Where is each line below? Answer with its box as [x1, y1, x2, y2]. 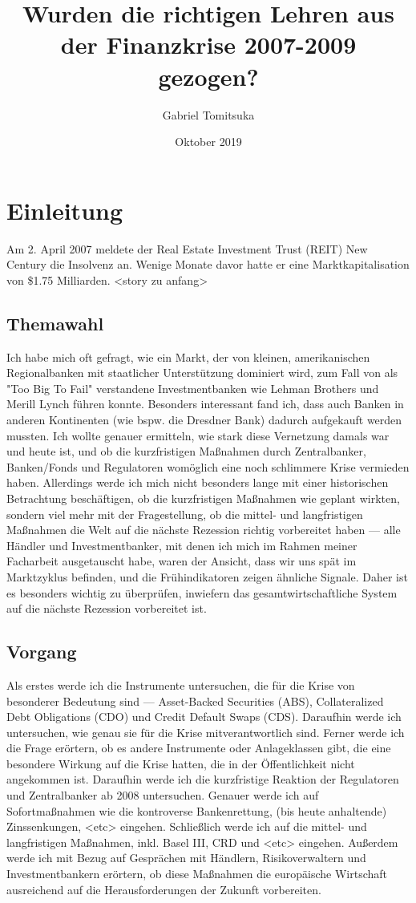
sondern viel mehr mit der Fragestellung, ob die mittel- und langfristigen [6, 505, 363, 522]
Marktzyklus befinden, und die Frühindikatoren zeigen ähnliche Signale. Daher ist [6, 568, 408, 585]
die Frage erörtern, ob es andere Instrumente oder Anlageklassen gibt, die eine [6, 739, 391, 756]
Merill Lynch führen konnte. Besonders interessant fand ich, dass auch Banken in [6, 395, 404, 412]
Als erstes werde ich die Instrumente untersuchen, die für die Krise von [6, 676, 355, 693]
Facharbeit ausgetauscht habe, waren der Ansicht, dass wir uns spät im [6, 553, 357, 569]
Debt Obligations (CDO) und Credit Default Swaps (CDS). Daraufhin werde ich [6, 708, 402, 725]
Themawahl [6, 310, 104, 335]
